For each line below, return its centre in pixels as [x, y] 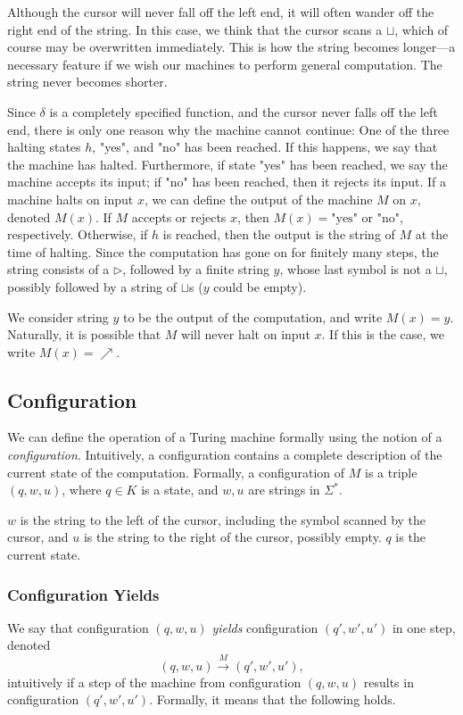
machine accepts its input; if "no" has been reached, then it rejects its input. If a [227, 182]
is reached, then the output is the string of [279, 234]
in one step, [424, 627]
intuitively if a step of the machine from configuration [154, 682]
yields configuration [265, 627]
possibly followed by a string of [92, 286]
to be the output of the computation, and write [253, 316]
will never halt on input [246, 334]
